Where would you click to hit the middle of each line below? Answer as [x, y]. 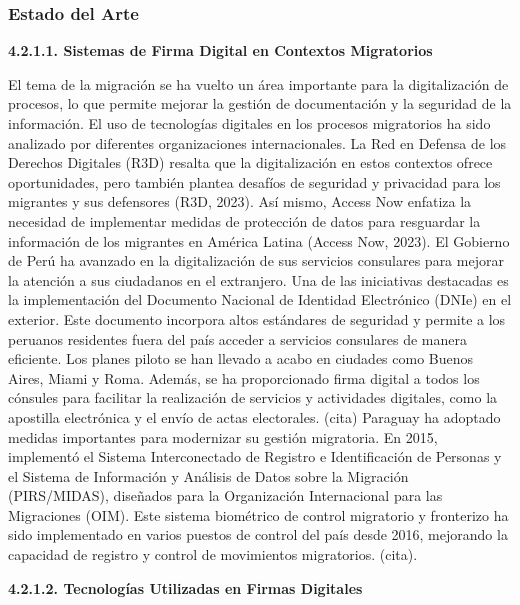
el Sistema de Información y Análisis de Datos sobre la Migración [208, 475]
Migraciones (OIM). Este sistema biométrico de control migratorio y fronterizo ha [258, 514]
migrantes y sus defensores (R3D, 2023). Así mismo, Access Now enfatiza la [240, 201]
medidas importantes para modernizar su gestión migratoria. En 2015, [223, 436]
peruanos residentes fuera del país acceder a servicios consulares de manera [237, 338]
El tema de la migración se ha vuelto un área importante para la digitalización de [258, 83]
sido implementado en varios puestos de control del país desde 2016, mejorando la [258, 534]
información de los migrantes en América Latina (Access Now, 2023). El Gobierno [259, 240]
